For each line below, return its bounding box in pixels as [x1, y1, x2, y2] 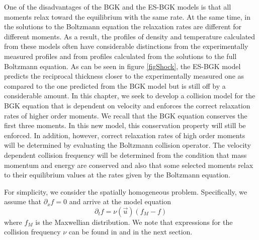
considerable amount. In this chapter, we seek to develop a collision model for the [4, 90, 255, 101]
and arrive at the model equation [69, 196, 171, 207]
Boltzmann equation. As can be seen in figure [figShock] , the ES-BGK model [4, 61, 241, 71]
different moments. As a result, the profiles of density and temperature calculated [4, 31, 255, 41]
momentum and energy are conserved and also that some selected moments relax [4, 159, 253, 170]
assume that [4, 196, 42, 207]
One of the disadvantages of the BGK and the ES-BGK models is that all [4, 2, 231, 12]
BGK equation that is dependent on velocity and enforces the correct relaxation [4, 100, 250, 110]
